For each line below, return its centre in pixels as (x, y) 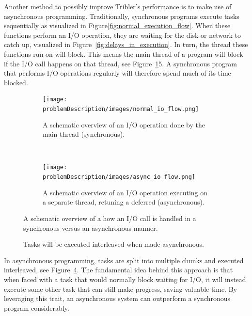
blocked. (16, 82)
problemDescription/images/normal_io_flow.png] (121, 109)
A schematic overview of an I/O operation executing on (125, 192)
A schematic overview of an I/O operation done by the (124, 124)
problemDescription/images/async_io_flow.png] (119, 177)
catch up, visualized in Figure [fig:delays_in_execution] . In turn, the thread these (126, 44)
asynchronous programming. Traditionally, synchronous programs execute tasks (122, 16)
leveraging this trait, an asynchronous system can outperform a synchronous (117, 298)
